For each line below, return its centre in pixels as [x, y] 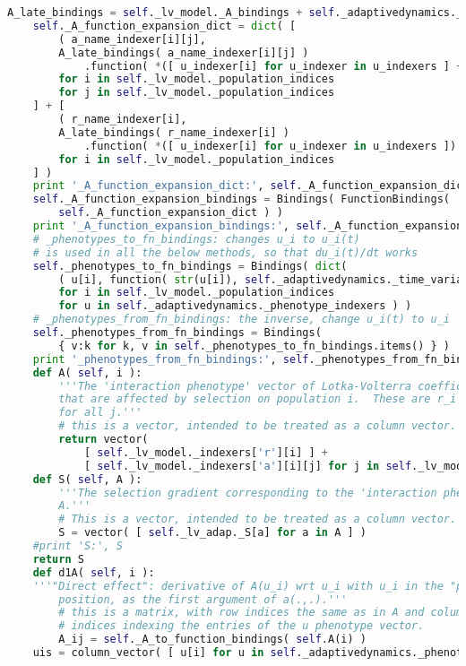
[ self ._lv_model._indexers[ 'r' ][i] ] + [206, 452]
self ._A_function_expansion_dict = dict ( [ [164, 26]
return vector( [104, 439]
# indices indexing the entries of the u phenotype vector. [242, 626]
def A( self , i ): [87, 372]
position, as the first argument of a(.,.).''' [203, 599]
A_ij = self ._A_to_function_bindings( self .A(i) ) [212, 640]
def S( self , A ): [87, 479]
